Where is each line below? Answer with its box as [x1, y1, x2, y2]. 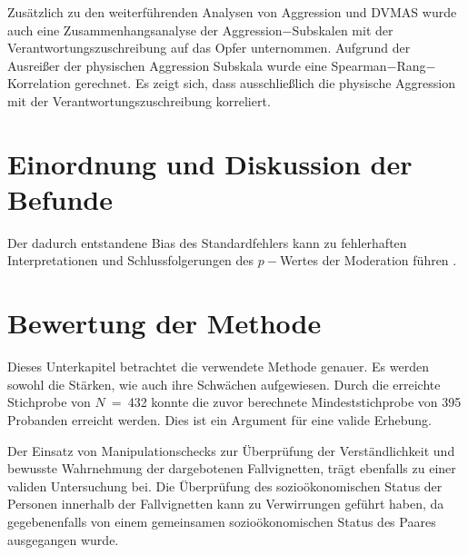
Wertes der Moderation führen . [279, 251, 457, 270]
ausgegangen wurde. [7, 530, 119, 549]
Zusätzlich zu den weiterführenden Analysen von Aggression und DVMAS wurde [7, 3, 457, 21]
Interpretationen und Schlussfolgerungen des [7, 251, 254, 270]
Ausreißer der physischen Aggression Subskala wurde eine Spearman [7, 55, 387, 74]
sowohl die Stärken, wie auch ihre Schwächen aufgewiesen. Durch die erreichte [7, 374, 441, 393]
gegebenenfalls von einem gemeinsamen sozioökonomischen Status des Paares [7, 511, 436, 530]
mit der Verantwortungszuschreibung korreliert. [7, 91, 271, 110]
